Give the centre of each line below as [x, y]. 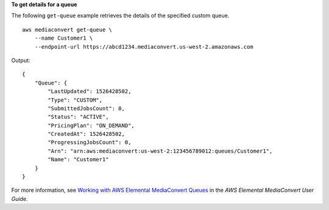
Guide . [19, 198]
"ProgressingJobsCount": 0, [90, 142]
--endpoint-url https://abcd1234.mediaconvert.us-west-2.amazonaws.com [144, 47]
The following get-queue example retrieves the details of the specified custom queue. [120, 16]
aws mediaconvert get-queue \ [67, 30]
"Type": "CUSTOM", [75, 100]
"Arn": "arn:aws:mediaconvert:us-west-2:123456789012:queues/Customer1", [160, 151]
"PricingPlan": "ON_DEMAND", [91, 125]
